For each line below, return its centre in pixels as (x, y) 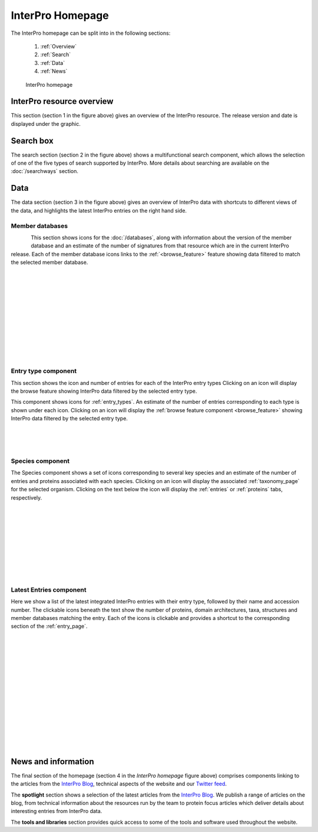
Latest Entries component (49, 589)
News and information (52, 761)
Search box (32, 141)
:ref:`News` (54, 71)
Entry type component (44, 371)
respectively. (26, 497)
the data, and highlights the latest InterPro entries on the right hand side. (99, 210)
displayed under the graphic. (46, 123)
